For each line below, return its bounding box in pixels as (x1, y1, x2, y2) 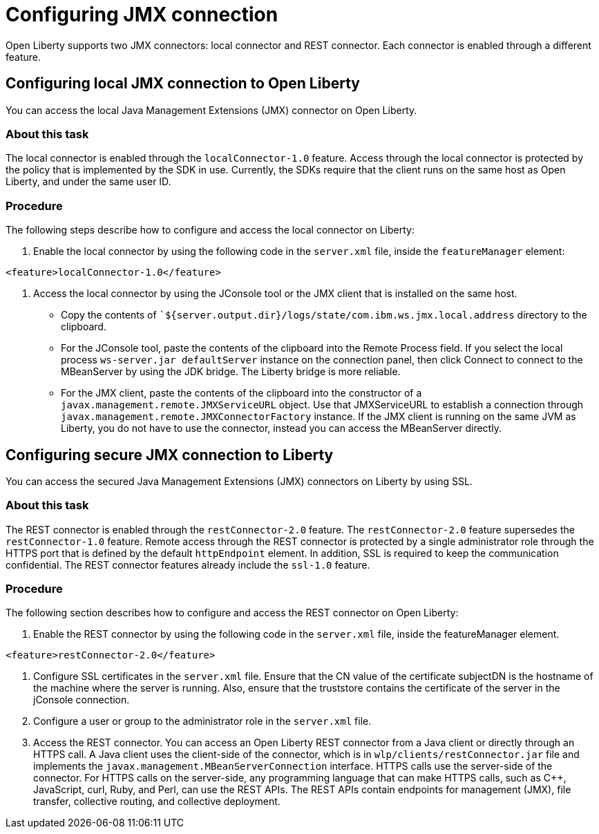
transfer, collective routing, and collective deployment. (33, 795, 281, 808)
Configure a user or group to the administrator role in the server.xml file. (33, 715, 372, 728)
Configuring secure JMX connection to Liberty (6, 446, 334, 464)
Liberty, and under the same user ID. (6, 176, 171, 188)
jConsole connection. (33, 694, 130, 706)
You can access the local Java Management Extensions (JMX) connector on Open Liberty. (6, 104, 417, 116)
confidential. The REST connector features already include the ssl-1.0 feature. (6, 558, 370, 571)
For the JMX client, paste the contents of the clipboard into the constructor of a (61, 387, 422, 399)
